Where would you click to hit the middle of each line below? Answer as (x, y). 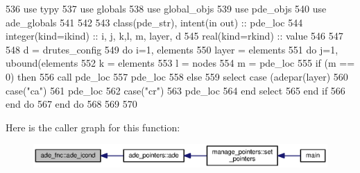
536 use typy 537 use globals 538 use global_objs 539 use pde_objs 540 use (166, 8)
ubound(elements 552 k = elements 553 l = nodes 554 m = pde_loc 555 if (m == (180, 63)
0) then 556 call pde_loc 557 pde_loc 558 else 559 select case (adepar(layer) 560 (177, 76)
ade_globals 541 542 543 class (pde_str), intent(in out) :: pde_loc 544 (154, 22)
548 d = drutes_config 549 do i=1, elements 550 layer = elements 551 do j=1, (172, 49)
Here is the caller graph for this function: (93, 127)
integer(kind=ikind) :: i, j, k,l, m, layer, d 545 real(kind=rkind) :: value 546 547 (174, 36)
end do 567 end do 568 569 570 (71, 104)
